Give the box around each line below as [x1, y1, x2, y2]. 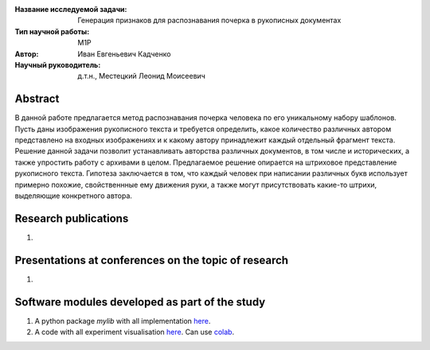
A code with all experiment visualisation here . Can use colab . [34, 327, 235, 337]
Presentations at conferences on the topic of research [14, 253, 289, 266]
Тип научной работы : [14, 26, 90, 36]
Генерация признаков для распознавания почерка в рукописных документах [77, 16, 342, 25]
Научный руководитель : [14, 60, 101, 69]
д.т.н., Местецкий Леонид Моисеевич [77, 72, 206, 81]
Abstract [14, 92, 60, 106]
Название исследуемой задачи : [14, 5, 127, 14]
